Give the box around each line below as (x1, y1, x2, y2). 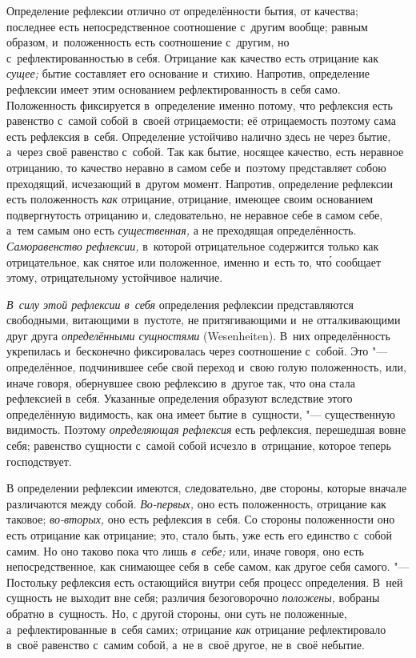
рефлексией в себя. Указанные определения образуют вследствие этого (6, 390, 353, 407)
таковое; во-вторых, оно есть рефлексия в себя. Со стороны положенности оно (6, 511, 395, 528)
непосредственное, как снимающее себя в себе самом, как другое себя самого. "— (6, 558, 410, 575)
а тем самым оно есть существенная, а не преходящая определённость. (6, 222, 357, 239)
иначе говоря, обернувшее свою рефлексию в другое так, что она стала (6, 374, 355, 391)
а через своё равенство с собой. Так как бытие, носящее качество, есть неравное (6, 143, 404, 160)
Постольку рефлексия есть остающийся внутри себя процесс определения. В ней (6, 573, 403, 590)
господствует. (6, 452, 72, 469)
